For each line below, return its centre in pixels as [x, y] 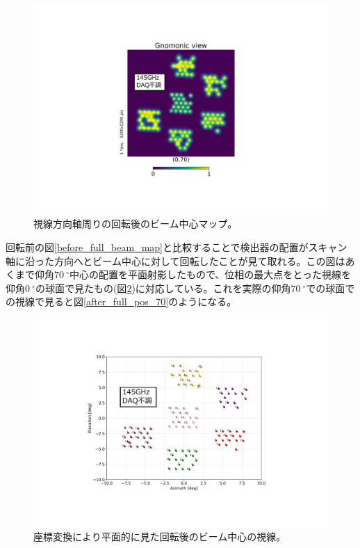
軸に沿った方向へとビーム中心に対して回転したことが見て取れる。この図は [175, 260]
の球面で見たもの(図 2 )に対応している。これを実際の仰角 [163, 288]
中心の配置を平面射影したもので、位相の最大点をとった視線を [210, 274]
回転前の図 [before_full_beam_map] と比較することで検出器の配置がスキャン [177, 247]
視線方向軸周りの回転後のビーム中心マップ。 [136, 224]
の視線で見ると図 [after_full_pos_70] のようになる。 [121, 301]
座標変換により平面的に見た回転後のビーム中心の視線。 [160, 537]
